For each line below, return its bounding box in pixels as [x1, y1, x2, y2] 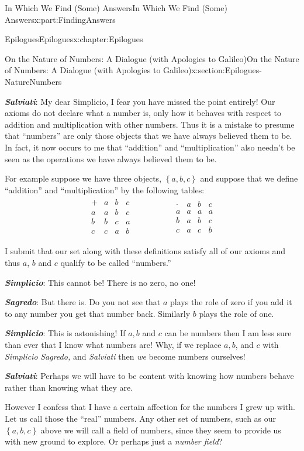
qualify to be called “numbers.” [60, 257, 171, 269]
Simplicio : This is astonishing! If [5, 327, 126, 339]
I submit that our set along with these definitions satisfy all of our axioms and [5, 245, 286, 257]
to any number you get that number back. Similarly [5, 307, 191, 319]
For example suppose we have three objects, [5, 172, 162, 184]
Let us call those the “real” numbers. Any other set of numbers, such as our [5, 412, 277, 424]
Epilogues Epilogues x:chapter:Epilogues [5, 33, 143, 45]
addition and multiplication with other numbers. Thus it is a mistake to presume [5, 118, 295, 130]
